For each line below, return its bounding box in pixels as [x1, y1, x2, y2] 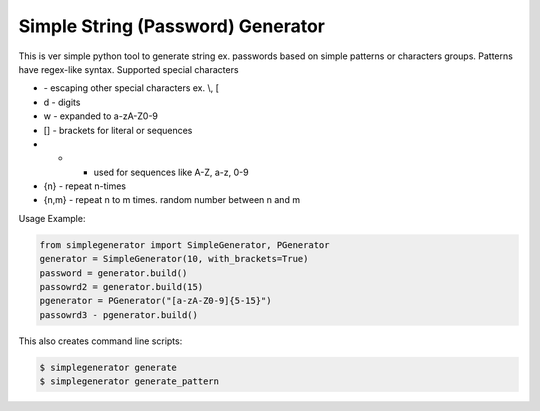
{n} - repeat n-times [43, 180, 127, 192]
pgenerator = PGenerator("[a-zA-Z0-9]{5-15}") [39, 295, 272, 307]
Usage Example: [18, 212, 86, 224]
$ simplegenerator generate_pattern [39, 376, 220, 387]
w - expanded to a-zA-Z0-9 [43, 110, 159, 122]
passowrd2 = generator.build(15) [39, 281, 204, 292]
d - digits [43, 96, 81, 108]
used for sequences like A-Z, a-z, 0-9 [93, 166, 249, 178]
